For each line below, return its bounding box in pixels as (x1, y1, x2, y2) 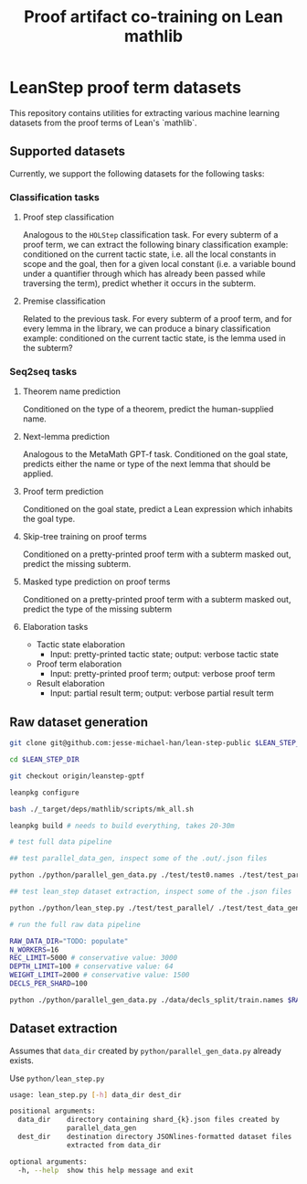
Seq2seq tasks (9, 365, 78, 378)
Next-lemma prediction (22, 432, 111, 443)
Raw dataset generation (9, 714, 149, 730)
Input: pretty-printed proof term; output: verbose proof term (49, 668, 276, 679)
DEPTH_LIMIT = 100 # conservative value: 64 (9, 962, 174, 971)
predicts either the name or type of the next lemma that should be (22, 459, 271, 470)
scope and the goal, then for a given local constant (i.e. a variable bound (22, 259, 296, 270)
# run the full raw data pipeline (9, 920, 142, 929)
